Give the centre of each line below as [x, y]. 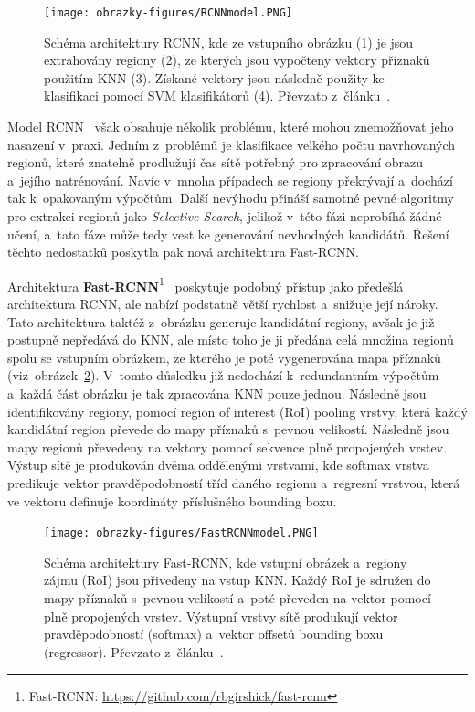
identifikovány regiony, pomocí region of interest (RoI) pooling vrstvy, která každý [237, 411]
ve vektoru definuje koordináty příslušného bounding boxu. [172, 500]
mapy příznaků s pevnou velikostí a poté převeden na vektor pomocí [237, 598]
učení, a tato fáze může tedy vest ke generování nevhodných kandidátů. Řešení [228, 234]
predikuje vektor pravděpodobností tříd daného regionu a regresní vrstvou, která [234, 482]
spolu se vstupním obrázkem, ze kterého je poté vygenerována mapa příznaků [224, 357]
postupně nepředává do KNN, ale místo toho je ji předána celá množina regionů [231, 340]
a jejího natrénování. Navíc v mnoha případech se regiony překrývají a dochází [230, 180]
